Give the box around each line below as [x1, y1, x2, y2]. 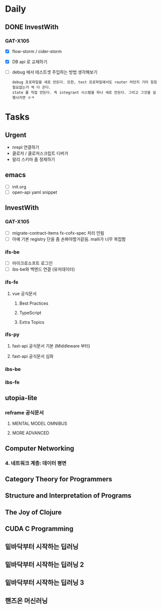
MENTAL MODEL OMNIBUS [12, 421, 67, 426]
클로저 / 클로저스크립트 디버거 [12, 150, 69, 156]
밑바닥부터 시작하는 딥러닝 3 [5, 578, 84, 587]
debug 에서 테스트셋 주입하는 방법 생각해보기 [12, 69, 98, 75]
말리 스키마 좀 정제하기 [12, 157, 55, 163]
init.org [12, 184, 27, 189]
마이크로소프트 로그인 [12, 260, 53, 266]
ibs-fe [5, 379, 20, 386]
